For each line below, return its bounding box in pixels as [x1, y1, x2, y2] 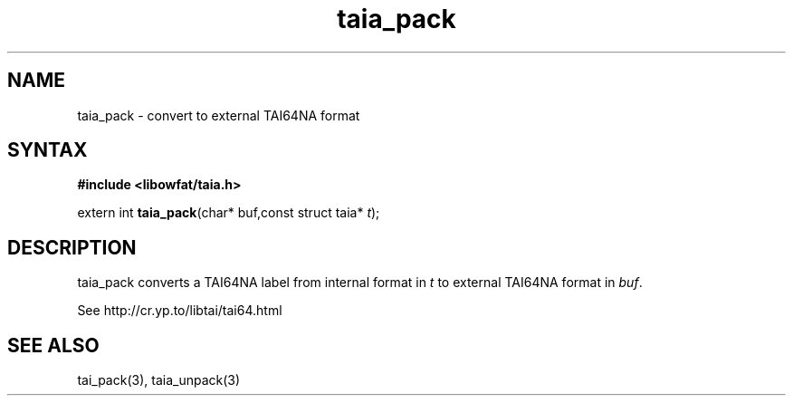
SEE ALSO [7, 333, 100, 357]
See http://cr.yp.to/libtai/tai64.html [77, 302, 282, 319]
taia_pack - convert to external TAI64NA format [77, 107, 360, 123]
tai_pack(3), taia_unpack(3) [77, 372, 241, 389]
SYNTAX [7, 139, 88, 162]
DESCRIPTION [7, 235, 137, 259]
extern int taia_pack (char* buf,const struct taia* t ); [77, 205, 380, 221]
